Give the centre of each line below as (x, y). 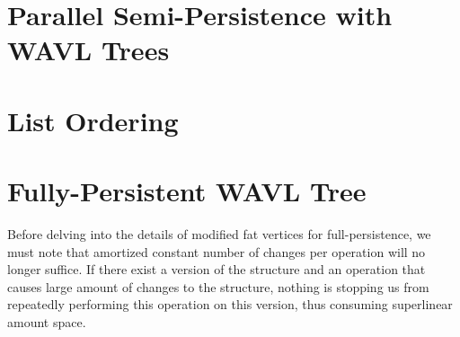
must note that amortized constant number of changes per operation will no (217, 251)
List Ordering (93, 120)
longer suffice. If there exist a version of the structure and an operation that (217, 269)
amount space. (47, 322)
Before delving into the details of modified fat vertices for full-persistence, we (219, 234)
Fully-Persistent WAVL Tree (187, 191)
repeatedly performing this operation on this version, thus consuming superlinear (230, 304)
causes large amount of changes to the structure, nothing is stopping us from (218, 286)
